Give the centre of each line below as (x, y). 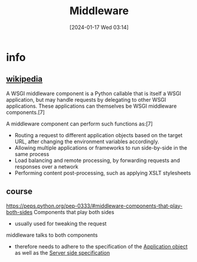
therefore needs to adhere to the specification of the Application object (101, 246)
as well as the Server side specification (62, 253)
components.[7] (26, 112)
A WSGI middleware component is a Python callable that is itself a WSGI (94, 93)
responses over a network (46, 166)
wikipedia (24, 79)
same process (32, 154)
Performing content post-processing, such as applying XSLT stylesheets (103, 173)
